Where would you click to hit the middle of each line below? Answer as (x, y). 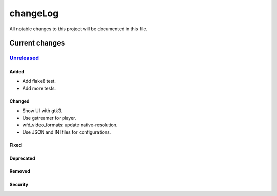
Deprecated (22, 158)
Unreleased (24, 58)
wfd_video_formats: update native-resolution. (70, 125)
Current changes (37, 43)
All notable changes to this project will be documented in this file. (78, 29)
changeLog (34, 13)
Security (19, 185)
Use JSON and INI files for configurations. (67, 132)
